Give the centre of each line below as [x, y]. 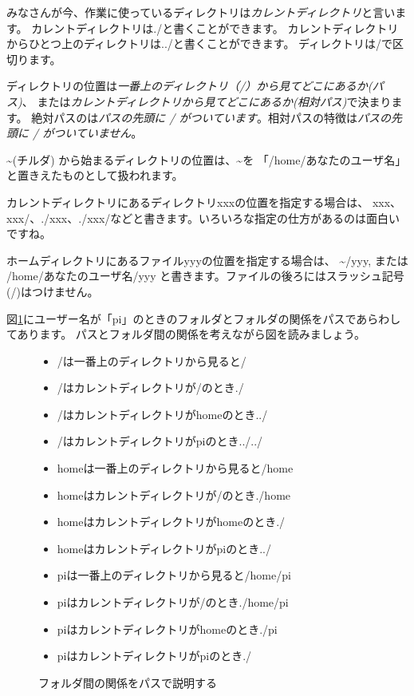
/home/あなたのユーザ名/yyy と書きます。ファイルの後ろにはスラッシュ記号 [205, 276]
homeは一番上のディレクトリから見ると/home [175, 468]
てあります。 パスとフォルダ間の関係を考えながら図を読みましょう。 [186, 334]
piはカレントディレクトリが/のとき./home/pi [173, 602]
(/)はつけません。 [53, 291]
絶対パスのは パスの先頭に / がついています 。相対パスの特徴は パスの [211, 117]
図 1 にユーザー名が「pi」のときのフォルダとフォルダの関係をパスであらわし [204, 318]
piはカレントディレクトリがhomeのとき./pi [167, 629]
